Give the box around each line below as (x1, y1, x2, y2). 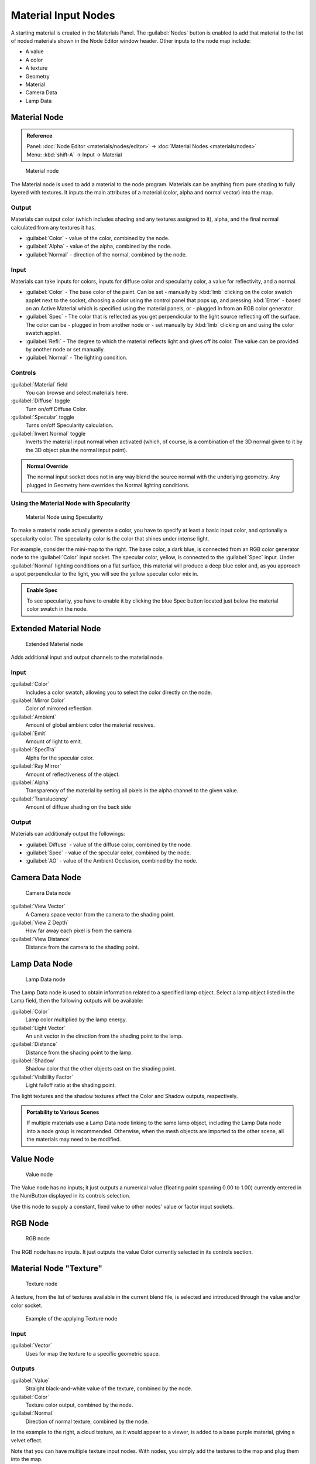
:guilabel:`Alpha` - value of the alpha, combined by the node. (25, 243, 172, 250)
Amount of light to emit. (25, 738, 83, 745)
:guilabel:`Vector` (11, 1342, 52, 1349)
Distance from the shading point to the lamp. (25, 1049, 133, 1056)
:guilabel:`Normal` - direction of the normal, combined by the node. (25, 251, 187, 258)
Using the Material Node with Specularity (11, 499, 130, 507)
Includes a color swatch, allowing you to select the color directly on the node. (25, 689, 212, 696)
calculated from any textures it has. (11, 224, 96, 231)
